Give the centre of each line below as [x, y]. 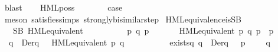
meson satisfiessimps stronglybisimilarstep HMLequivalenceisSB [123, 19]
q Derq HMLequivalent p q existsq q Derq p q [140, 42]
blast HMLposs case [63, 7]
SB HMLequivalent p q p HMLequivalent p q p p [143, 30]
